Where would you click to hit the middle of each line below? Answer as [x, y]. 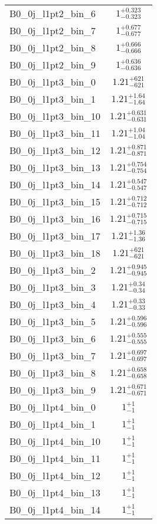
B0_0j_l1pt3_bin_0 [53, 82]
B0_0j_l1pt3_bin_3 [53, 287]
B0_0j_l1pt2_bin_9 [53, 65]
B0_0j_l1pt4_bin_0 [53, 407]
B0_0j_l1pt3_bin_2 [53, 270]
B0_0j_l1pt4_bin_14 [55, 510]
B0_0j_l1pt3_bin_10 [55, 116]
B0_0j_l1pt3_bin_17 [55, 236]
